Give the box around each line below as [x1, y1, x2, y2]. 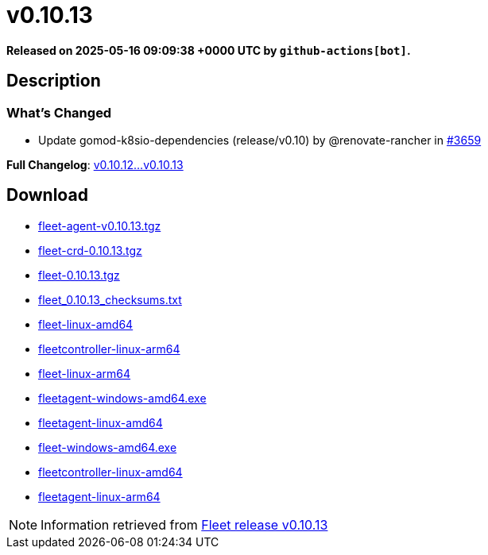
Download [6, 185, 88, 206]
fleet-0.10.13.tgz [38, 268, 120, 282]
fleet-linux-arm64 [38, 366, 131, 380]
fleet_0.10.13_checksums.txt [38, 292, 182, 306]
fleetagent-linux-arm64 [38, 489, 161, 503]
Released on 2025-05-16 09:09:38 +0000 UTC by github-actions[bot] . [6, 43, 411, 57]
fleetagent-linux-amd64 [38, 415, 163, 430]
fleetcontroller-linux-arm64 [38, 341, 180, 356]
